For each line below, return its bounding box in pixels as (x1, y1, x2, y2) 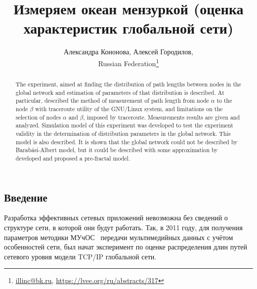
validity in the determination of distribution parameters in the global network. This (15, 129, 231, 137)
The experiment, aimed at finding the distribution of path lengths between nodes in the (15, 80, 241, 88)
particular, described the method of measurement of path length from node (15, 96, 209, 105)
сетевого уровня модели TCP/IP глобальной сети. (4, 251, 157, 261)
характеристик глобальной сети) (23, 18, 234, 38)
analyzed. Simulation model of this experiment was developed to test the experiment (15, 121, 234, 129)
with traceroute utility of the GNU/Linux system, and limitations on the (35, 104, 223, 113)
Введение (4, 189, 47, 205)
